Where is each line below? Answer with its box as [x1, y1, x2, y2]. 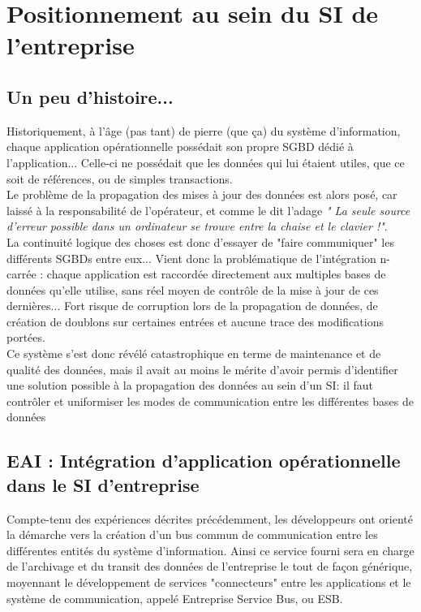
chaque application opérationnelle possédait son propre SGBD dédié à [6, 138, 354, 155]
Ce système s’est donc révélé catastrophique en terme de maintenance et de [6, 345, 381, 362]
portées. [6, 329, 45, 346]
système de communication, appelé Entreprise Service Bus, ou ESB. [6, 589, 343, 606]
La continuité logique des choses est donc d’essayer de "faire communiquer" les [6, 233, 394, 250]
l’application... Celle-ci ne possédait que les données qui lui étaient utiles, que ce [6, 153, 405, 170]
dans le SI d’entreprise [6, 472, 200, 497]
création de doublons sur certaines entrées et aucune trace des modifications [6, 312, 384, 330]
